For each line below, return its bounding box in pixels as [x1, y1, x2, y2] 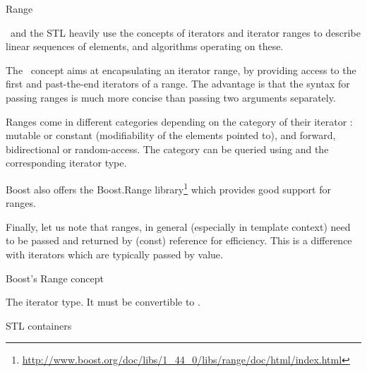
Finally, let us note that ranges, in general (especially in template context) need [6, 219, 351, 234]
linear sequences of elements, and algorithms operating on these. [6, 39, 284, 54]
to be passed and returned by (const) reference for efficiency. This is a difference [6, 233, 352, 248]
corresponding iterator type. [6, 155, 127, 170]
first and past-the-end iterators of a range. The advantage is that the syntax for [6, 76, 350, 91]
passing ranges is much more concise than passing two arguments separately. [6, 90, 336, 104]
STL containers [6, 318, 72, 332]
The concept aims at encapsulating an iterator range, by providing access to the [6, 62, 356, 77]
